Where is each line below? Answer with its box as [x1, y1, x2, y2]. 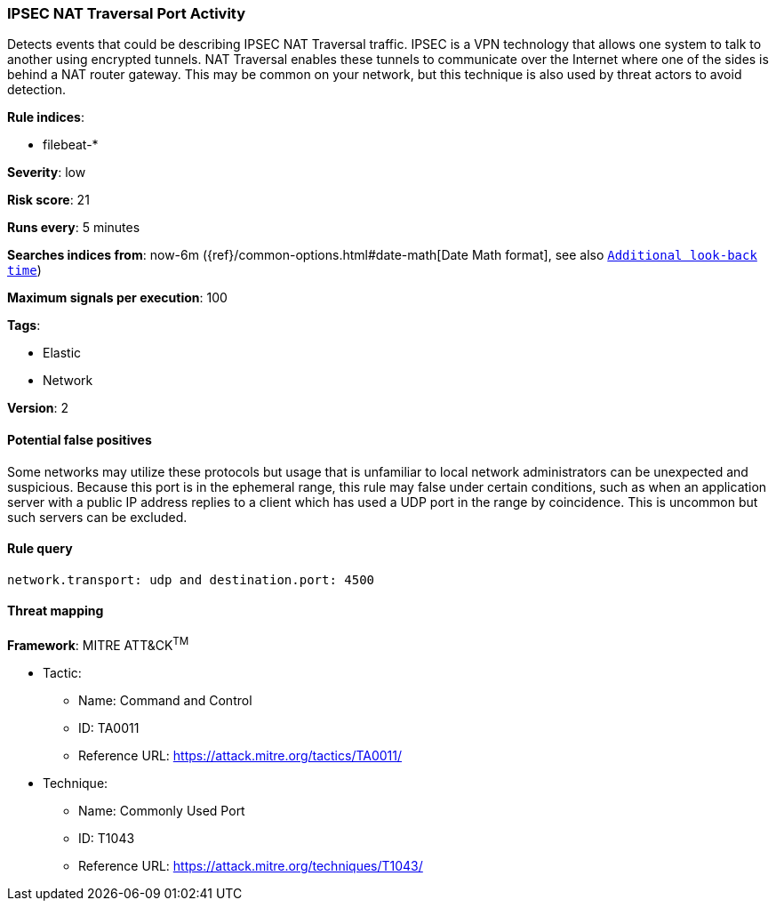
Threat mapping [7, 603, 104, 619]
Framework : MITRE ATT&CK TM [7, 635, 189, 653]
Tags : [7, 317, 41, 333]
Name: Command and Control [78, 692, 252, 708]
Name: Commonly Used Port [78, 802, 245, 818]
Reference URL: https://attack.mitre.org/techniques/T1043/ [78, 857, 423, 873]
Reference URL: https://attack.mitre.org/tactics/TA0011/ [78, 747, 403, 763]
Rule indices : [7, 109, 84, 125]
